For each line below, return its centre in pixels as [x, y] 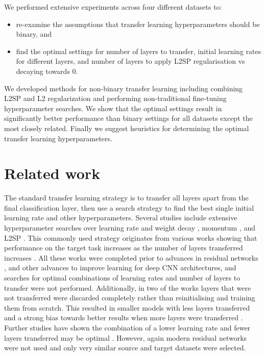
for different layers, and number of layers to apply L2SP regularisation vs [130, 61]
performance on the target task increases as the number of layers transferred [124, 248]
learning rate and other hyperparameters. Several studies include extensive [121, 218]
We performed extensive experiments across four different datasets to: [113, 7]
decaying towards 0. [47, 71]
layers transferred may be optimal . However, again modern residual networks [126, 337]
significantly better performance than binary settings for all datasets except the [128, 118]
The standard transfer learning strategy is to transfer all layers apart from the [126, 198]
